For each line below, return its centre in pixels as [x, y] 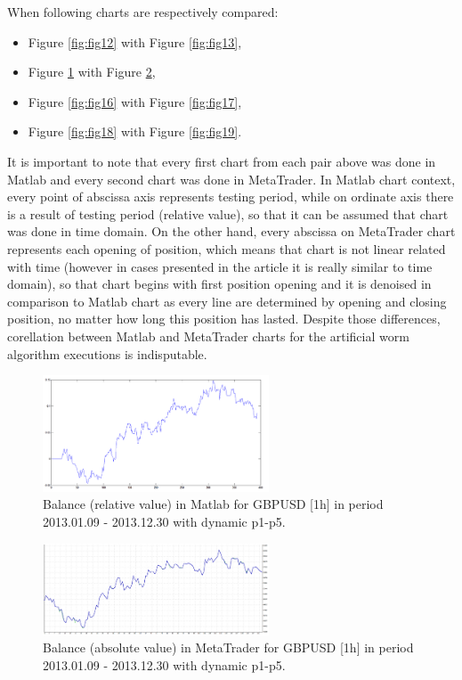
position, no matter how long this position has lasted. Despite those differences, [224, 319]
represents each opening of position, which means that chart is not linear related [227, 248]
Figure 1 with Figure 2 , [92, 72]
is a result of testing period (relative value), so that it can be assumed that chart [228, 213]
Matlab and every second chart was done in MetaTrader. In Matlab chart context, [231, 179]
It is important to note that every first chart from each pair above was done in [222, 161]
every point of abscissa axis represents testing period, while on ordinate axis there [231, 197]
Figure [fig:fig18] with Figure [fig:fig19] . [135, 131]
